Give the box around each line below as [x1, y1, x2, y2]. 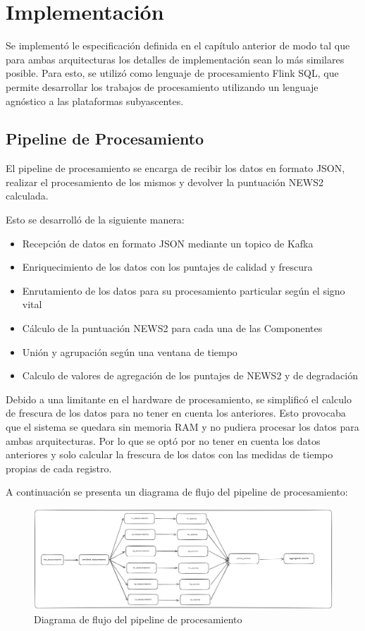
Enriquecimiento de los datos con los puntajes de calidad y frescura [22, 259, 313, 274]
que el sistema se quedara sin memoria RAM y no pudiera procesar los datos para [6, 419, 359, 434]
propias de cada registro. [6, 460, 112, 475]
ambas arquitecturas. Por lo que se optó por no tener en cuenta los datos [6, 433, 321, 448]
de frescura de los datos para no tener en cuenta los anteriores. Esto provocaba [6, 405, 346, 420]
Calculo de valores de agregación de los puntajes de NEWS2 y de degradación [22, 368, 358, 383]
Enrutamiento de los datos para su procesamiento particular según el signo [22, 283, 345, 298]
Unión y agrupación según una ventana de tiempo [22, 344, 237, 359]
